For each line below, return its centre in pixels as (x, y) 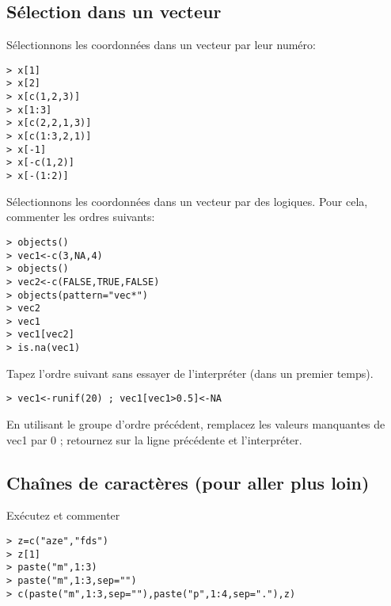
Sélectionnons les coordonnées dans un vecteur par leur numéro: (161, 45)
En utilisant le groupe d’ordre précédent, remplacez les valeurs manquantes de (196, 424)
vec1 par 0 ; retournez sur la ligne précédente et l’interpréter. (154, 439)
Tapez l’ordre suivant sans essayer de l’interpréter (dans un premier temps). (190, 373)
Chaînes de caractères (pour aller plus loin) (188, 482)
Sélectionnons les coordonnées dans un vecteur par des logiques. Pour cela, (187, 201)
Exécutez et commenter (63, 515)
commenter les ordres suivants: (81, 217)
